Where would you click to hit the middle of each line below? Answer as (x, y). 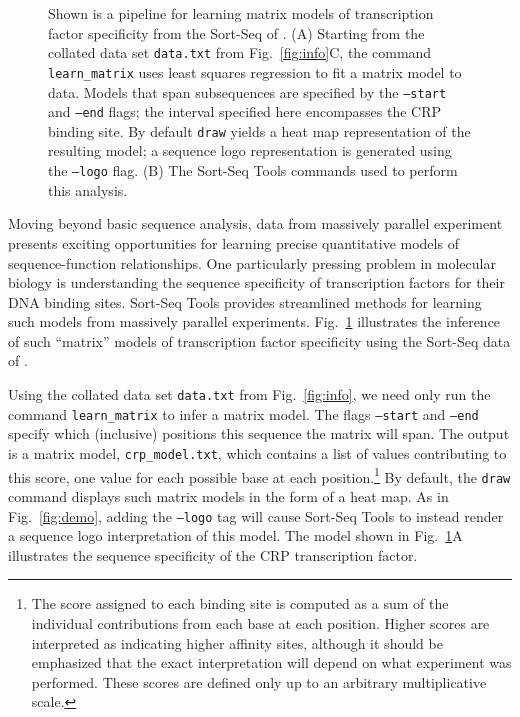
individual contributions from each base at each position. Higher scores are (260, 622)
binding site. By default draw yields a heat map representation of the (259, 130)
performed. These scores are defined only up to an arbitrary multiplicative (259, 681)
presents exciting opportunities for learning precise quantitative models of (233, 242)
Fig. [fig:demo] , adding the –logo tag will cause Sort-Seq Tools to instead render (256, 515)
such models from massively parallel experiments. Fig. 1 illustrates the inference (254, 321)
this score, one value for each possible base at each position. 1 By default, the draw (259, 475)
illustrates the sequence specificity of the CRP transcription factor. (213, 554)
